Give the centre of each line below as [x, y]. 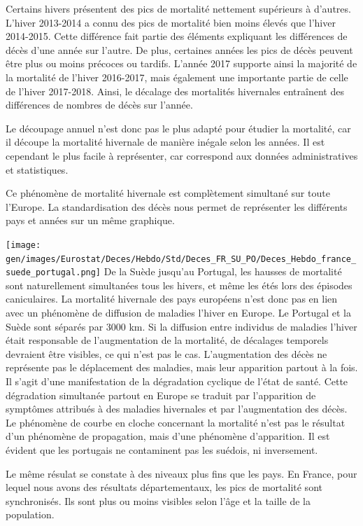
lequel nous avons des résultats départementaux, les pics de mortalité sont [164, 487]
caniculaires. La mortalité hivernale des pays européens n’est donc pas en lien [172, 299]
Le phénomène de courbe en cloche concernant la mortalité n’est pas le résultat [176, 422]
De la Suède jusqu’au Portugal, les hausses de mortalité [223, 271]
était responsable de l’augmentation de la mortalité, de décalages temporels [167, 340]
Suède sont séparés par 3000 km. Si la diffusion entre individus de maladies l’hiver [181, 326]
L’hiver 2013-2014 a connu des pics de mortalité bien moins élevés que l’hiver [171, 22]
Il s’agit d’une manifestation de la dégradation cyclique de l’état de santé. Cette [177, 381]
